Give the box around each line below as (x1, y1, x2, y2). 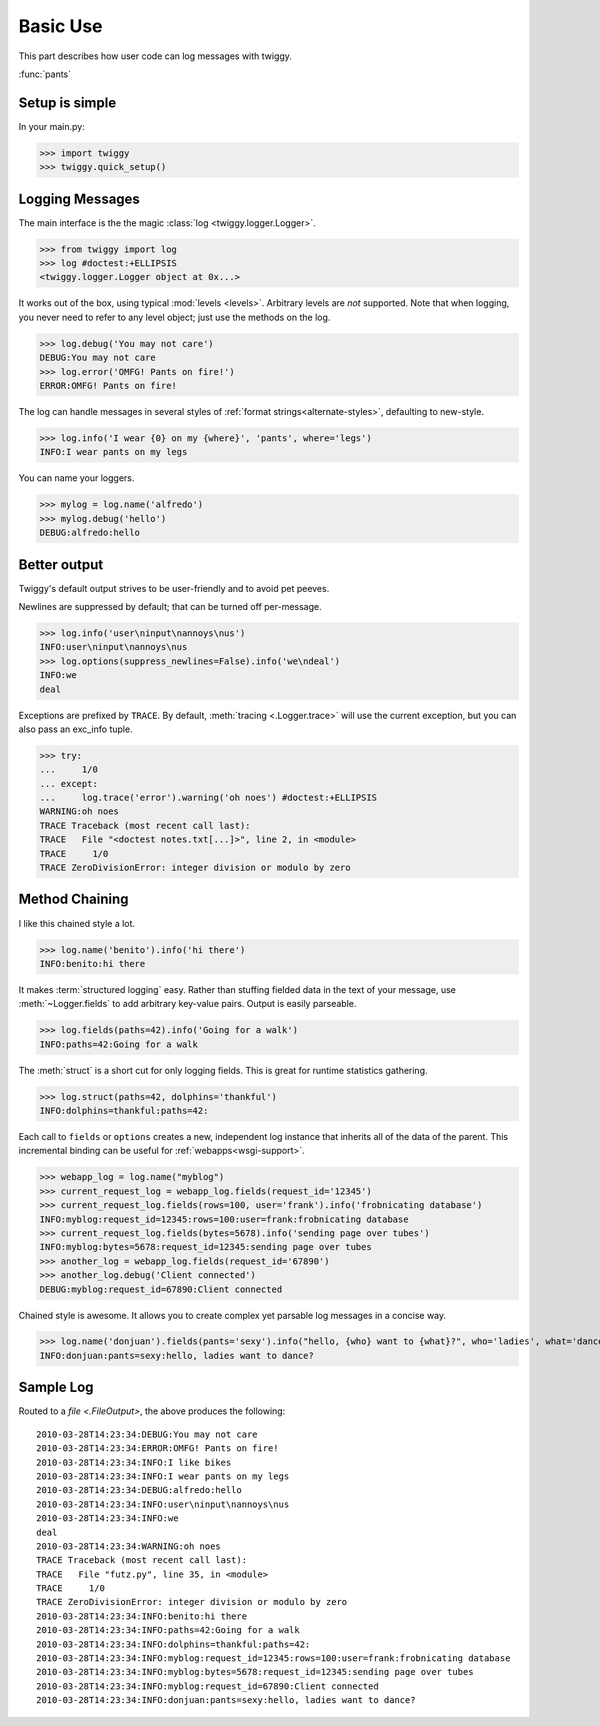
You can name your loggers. (18, 472, 135, 484)
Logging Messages (18, 190, 140, 207)
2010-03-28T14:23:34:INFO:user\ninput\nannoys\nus (36, 1498, 290, 1510)
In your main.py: (18, 120, 85, 132)
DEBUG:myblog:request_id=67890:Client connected (39, 1283, 283, 1295)
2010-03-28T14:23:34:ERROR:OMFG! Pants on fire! (36, 1443, 279, 1454)
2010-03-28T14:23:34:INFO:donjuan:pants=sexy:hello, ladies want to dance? (36, 1695, 416, 1706)
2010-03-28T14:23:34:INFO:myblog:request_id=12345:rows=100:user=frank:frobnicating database (36, 1653, 511, 1664)
